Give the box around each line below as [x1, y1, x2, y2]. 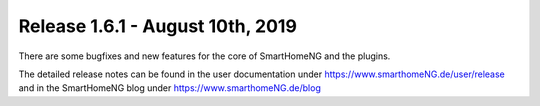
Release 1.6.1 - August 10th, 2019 [18, 15, 297, 37]
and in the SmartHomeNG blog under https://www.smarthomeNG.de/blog [18, 82, 322, 94]
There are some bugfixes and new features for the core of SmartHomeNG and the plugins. [18, 50, 391, 62]
